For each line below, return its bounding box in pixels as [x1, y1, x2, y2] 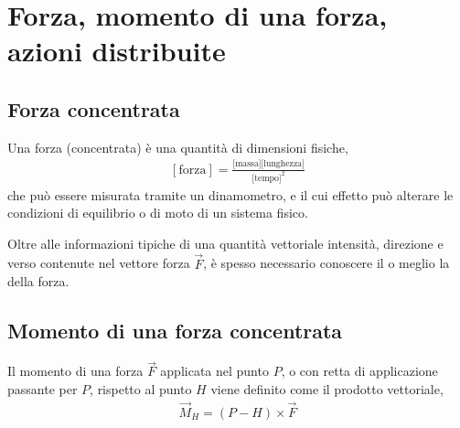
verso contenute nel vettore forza [7, 253, 190, 273]
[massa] [232, 159, 262, 169]
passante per [7, 379, 78, 398]
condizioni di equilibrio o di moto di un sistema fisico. [7, 203, 308, 222]
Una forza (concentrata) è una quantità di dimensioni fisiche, [7, 137, 348, 156]
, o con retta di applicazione [281, 361, 438, 380]
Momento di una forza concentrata [7, 316, 343, 345]
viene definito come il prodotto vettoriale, [210, 379, 444, 398]
